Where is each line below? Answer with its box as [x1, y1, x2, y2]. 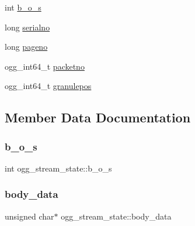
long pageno [5, 40, 48, 53]
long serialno [5, 20, 50, 33]
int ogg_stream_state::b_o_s [5, 162, 112, 174]
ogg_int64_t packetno [5, 60, 85, 72]
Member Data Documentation [5, 108, 191, 126]
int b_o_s [5, 1, 41, 13]
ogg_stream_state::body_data [61, 210, 172, 222]
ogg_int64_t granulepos [5, 80, 92, 92]
